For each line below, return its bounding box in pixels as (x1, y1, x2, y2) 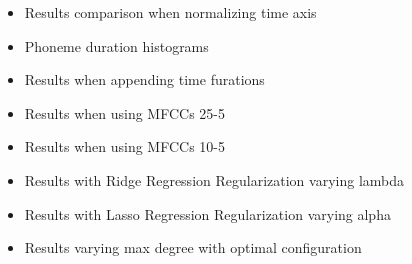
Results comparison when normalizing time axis (24, 2, 317, 22)
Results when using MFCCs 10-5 (24, 136, 225, 157)
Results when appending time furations (24, 69, 265, 90)
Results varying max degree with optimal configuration (24, 237, 362, 258)
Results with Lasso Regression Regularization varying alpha (24, 203, 391, 224)
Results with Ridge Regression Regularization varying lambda (24, 169, 404, 190)
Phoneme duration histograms (24, 35, 209, 56)
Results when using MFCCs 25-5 (24, 102, 225, 123)
